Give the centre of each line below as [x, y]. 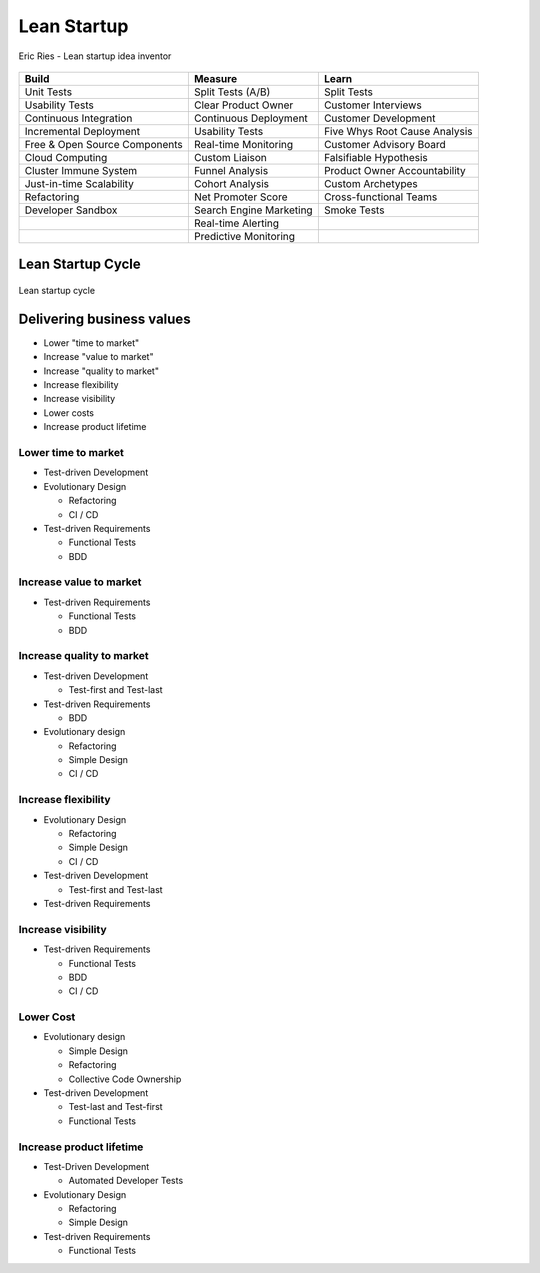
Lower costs [69, 412]
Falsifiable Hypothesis [376, 157]
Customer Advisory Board [385, 144]
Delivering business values [104, 318]
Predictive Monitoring [244, 236]
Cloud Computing [66, 157]
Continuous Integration [78, 118]
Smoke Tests [354, 210]
